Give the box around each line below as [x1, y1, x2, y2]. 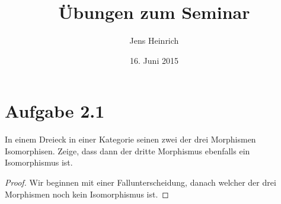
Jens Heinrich [129, 34, 179, 47]
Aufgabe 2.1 [5, 99, 105, 123]
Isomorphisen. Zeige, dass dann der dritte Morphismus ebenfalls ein [5, 144, 250, 157]
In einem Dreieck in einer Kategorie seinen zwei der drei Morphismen [5, 133, 256, 145]
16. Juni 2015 [130, 54, 178, 66]
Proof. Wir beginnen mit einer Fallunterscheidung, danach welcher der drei [5, 176, 276, 189]
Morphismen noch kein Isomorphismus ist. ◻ [5, 187, 169, 200]
